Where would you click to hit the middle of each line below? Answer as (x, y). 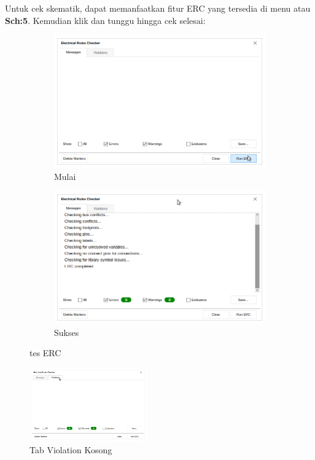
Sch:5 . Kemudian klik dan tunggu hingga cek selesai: (105, 20)
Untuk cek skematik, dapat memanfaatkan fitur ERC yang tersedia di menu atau (158, 8)
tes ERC (45, 353)
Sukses (67, 332)
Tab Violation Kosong (71, 450)
